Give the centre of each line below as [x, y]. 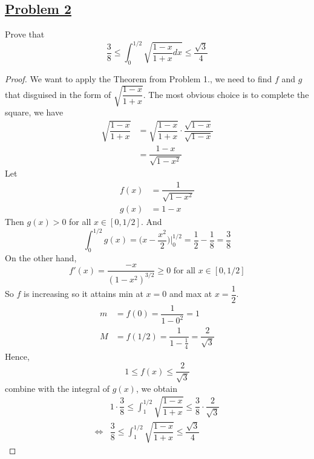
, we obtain [156, 388]
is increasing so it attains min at [83, 294]
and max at [191, 294]
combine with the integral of [57, 388]
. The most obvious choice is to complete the [226, 94]
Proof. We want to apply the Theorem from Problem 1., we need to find [139, 79]
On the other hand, [41, 257]
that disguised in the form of [58, 94]
